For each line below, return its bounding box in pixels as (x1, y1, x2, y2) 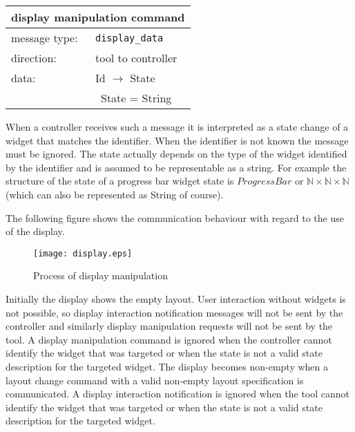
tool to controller (95, 50, 177, 66)
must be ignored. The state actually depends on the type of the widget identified (6, 147, 347, 161)
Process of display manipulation (33, 268, 168, 283)
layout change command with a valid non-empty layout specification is (6, 373, 304, 387)
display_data (95, 32, 164, 44)
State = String (100, 90, 172, 106)
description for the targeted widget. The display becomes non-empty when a (6, 359, 328, 373)
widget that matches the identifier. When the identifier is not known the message (6, 133, 349, 147)
